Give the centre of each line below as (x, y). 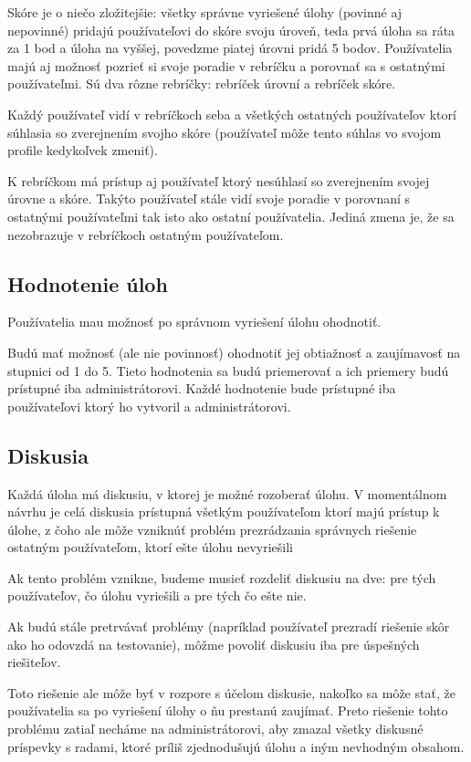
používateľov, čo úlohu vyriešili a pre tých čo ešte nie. (157, 595)
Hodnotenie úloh (88, 283)
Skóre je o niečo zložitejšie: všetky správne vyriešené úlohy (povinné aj (205, 12)
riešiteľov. (34, 662)
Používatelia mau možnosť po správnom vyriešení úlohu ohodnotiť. (194, 322)
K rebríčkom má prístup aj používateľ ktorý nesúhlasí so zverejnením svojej (219, 180)
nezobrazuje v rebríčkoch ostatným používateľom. (146, 234)
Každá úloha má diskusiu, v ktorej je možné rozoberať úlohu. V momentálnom (227, 493)
